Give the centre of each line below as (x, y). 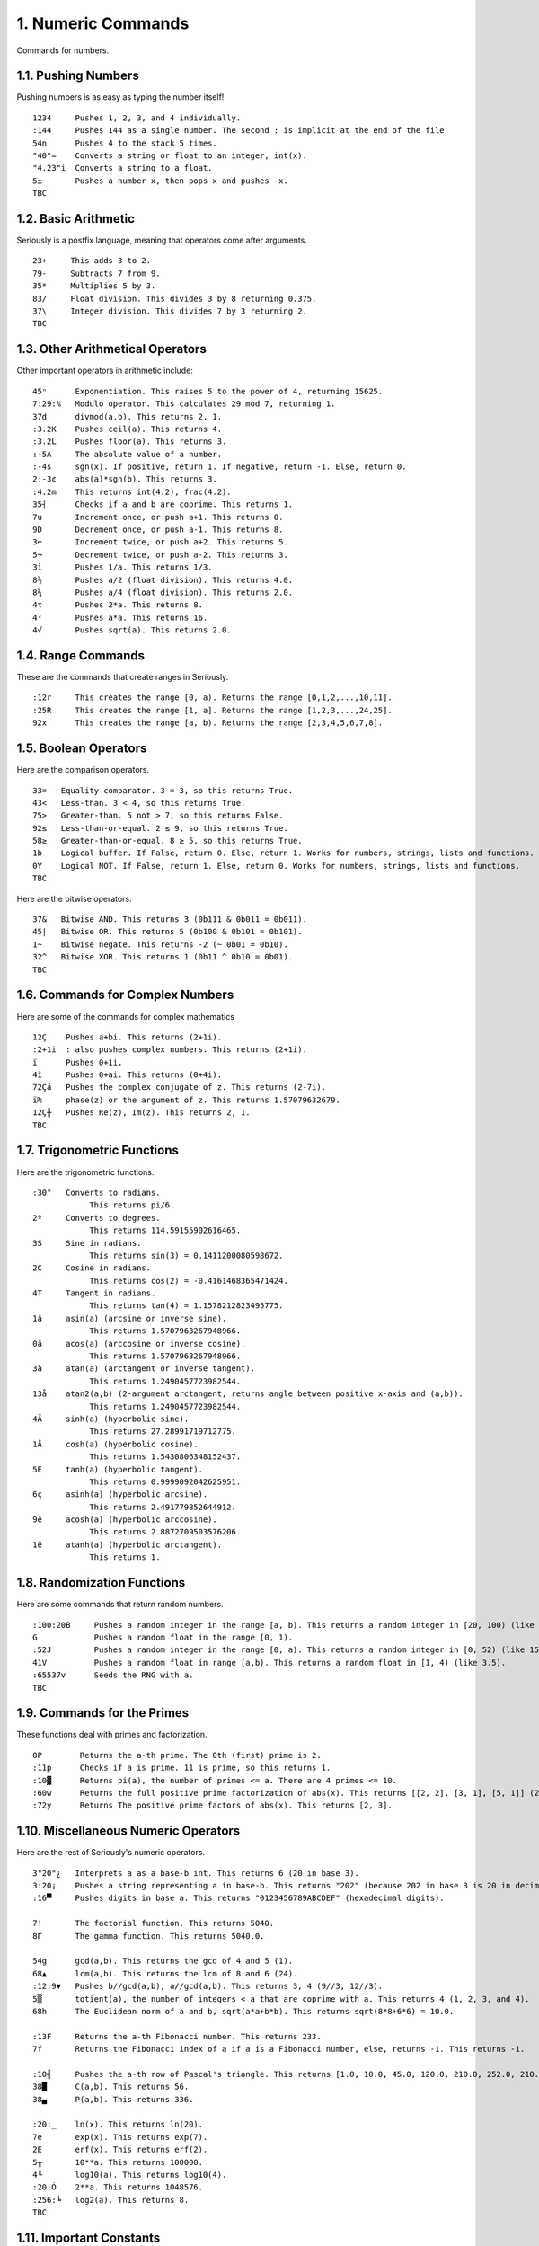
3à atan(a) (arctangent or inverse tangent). (144, 1369)
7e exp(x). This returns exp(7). (120, 2137)
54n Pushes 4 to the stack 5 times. (125, 143)
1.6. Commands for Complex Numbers (125, 995)
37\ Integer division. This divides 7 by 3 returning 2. (170, 311)
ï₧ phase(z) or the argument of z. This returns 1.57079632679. (186, 1100)
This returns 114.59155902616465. (165, 1230)
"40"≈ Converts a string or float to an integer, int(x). (170, 156)
